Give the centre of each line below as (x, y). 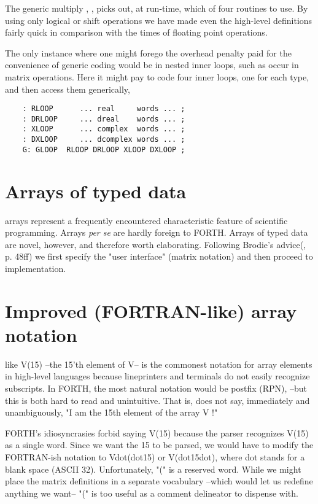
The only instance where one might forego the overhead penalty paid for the (148, 52)
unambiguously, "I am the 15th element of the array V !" (111, 412)
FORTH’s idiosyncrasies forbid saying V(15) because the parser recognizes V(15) (157, 432)
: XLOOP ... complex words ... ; (104, 129)
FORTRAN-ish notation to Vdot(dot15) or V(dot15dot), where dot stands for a (155, 457)
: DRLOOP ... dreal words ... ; (104, 119)
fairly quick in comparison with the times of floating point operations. (136, 32)
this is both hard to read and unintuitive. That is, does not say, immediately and (157, 400)
